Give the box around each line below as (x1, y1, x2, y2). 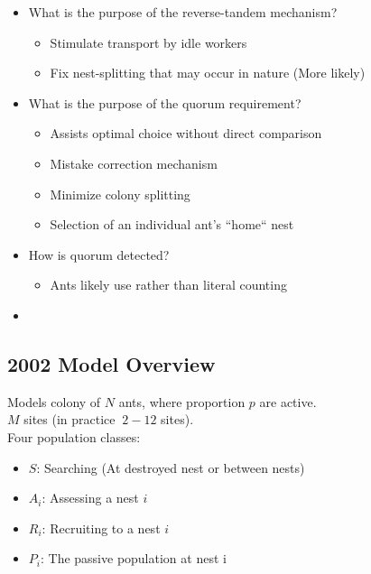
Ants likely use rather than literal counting (50, 275, 287, 294)
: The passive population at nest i (40, 549, 227, 568)
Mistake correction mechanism (50, 153, 218, 172)
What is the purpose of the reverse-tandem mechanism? (28, 3, 338, 21)
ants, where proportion (118, 392, 246, 411)
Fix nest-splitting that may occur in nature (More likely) (50, 63, 366, 82)
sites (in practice (23, 410, 116, 429)
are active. (259, 392, 317, 411)
